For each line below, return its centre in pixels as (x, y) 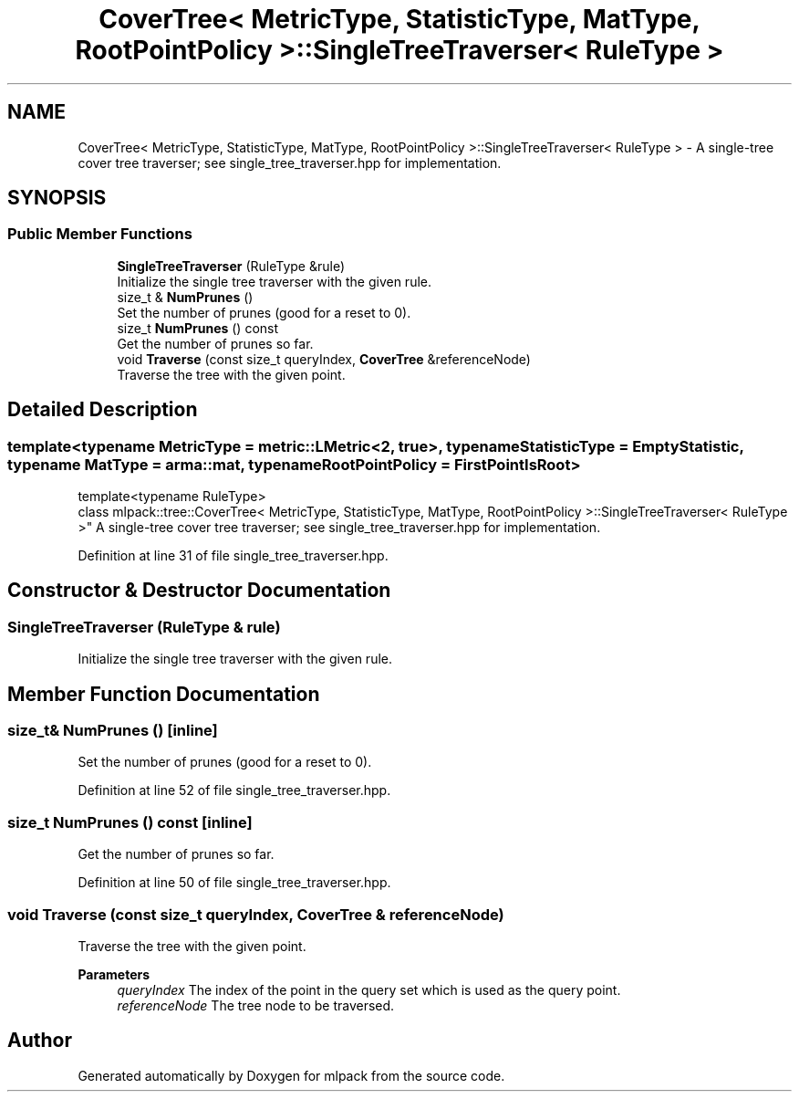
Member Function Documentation (164, 694)
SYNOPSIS (57, 198)
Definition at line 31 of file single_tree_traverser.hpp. (233, 556)
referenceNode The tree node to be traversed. (256, 1005)
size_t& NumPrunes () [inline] (113, 731)
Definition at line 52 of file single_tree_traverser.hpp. (234, 790)
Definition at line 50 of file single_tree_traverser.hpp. (234, 883)
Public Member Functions (100, 234)
